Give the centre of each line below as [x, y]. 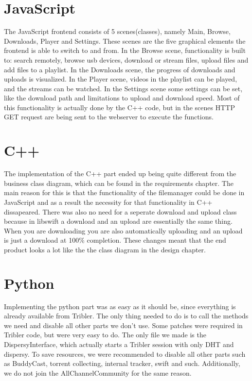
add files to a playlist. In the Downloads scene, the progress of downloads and [120, 69]
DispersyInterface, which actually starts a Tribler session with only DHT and [119, 344]
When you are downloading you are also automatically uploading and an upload [123, 230]
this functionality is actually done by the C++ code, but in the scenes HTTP [119, 107]
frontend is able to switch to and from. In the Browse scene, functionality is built [125, 50]
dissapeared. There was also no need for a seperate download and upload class [120, 211]
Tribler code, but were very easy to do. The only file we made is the [105, 335]
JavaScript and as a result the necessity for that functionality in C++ [108, 202]
